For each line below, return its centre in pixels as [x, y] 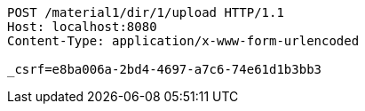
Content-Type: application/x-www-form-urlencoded [183, 41]
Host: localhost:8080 [82, 27]
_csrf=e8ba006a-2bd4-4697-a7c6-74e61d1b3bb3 [165, 69]
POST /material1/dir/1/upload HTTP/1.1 [146, 12]
